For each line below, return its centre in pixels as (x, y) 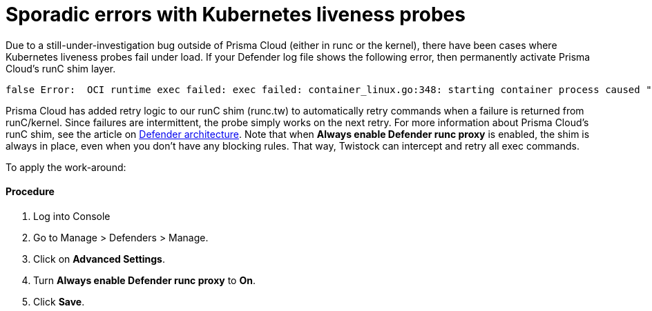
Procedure (30, 192)
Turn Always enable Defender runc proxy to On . (144, 280)
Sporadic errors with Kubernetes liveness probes (236, 14)
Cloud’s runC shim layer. (61, 68)
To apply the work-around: (66, 167)
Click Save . (59, 301)
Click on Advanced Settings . (99, 259)
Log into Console (72, 216)
